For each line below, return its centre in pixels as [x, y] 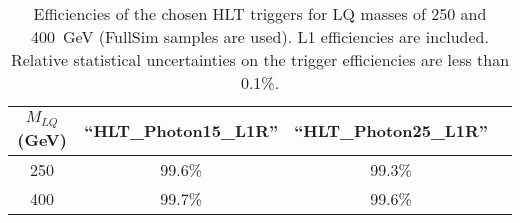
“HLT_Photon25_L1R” [391, 131]
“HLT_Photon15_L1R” [181, 131]
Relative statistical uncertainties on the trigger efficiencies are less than [260, 59]
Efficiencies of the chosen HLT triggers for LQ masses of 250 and [260, 13]
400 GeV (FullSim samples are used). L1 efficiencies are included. [260, 36]
